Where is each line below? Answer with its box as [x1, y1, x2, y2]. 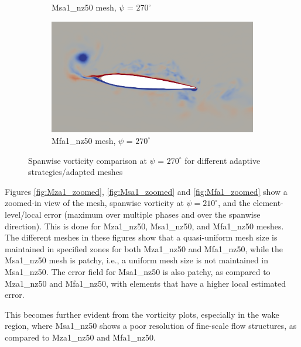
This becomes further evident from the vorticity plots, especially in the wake [5, 308, 279, 320]
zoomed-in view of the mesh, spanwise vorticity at [5, 197, 184, 209]
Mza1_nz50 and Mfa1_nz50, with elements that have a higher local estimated [5, 277, 286, 289]
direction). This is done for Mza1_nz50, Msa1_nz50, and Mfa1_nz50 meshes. [5, 219, 284, 232]
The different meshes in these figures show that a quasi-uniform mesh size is [5, 231, 278, 243]
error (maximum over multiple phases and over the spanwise [44, 208, 261, 220]
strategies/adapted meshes [28, 166, 123, 178]
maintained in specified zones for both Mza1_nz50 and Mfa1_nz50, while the [5, 242, 283, 255]
